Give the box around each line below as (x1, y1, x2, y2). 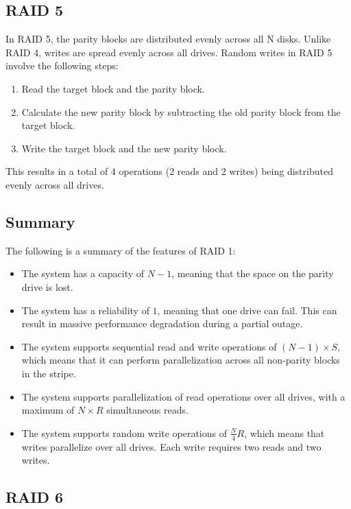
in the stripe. (21, 366, 76, 380)
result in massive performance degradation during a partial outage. (21, 316, 303, 331)
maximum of (21, 403, 75, 417)
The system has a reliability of (21, 303, 149, 317)
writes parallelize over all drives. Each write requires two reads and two (21, 439, 322, 453)
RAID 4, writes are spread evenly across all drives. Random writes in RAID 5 (5, 45, 332, 59)
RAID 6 (5, 486, 64, 508)
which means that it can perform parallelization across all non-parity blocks (21, 353, 340, 367)
